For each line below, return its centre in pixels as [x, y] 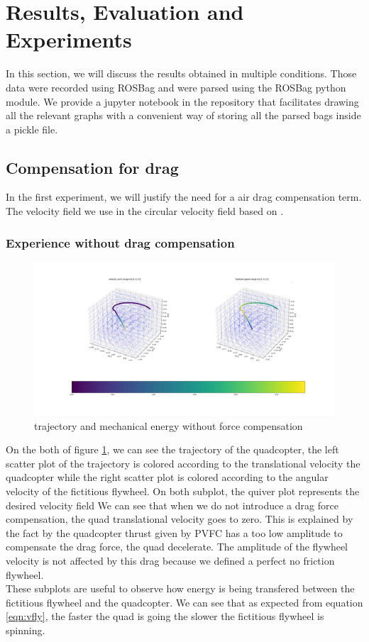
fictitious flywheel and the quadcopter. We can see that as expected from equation [184, 602]
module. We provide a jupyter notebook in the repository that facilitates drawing [182, 101]
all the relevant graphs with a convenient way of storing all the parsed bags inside [183, 115]
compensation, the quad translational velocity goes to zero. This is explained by [180, 519]
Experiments [69, 39]
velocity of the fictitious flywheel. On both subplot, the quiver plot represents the [183, 491]
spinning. [26, 630]
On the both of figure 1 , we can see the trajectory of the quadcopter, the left [172, 449]
